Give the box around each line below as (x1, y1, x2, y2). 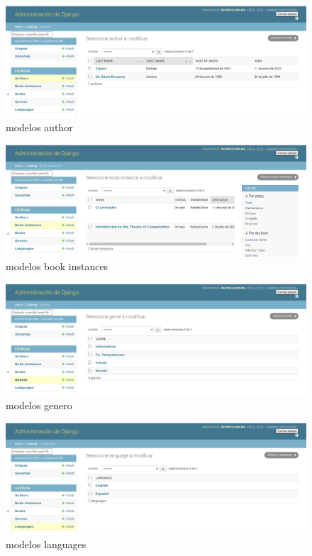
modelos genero (6, 398, 72, 413)
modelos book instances (6, 259, 108, 274)
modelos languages (6, 537, 87, 552)
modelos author (6, 120, 73, 135)
